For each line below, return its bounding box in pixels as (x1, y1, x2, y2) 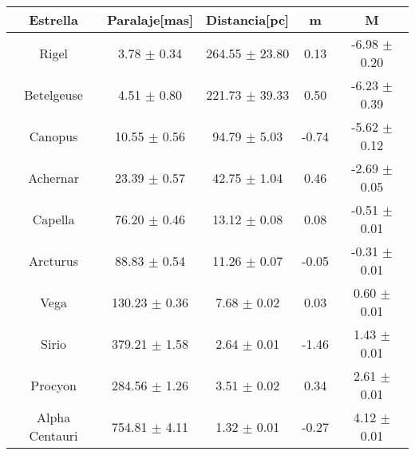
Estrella (29, 10, 78, 29)
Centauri (29, 426, 78, 445)
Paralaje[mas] (107, 10, 194, 29)
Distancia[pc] (206, 10, 290, 29)
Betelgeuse (24, 85, 83, 104)
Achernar (28, 168, 79, 187)
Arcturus (29, 251, 79, 270)
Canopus (29, 126, 78, 145)
